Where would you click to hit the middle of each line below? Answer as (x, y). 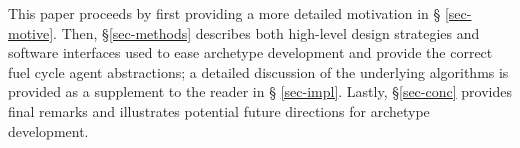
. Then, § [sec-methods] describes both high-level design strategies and (266, 32)
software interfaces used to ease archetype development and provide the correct (250, 52)
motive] (31, 32)
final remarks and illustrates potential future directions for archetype (219, 110)
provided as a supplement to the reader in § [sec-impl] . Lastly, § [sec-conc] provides (260, 91)
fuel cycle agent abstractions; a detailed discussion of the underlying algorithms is (258, 71)
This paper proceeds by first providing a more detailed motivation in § (224, 13)
